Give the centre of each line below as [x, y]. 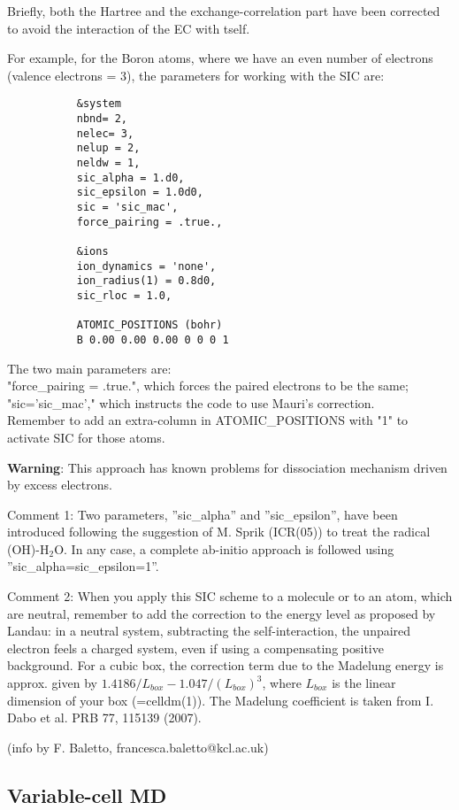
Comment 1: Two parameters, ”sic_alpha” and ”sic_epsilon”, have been [203, 514]
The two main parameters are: [89, 368]
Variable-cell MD [87, 795]
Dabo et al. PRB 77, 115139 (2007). [104, 717]
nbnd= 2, [102, 119]
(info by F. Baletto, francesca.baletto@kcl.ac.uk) [138, 747]
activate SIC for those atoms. [86, 437]
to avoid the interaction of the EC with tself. [129, 28]
